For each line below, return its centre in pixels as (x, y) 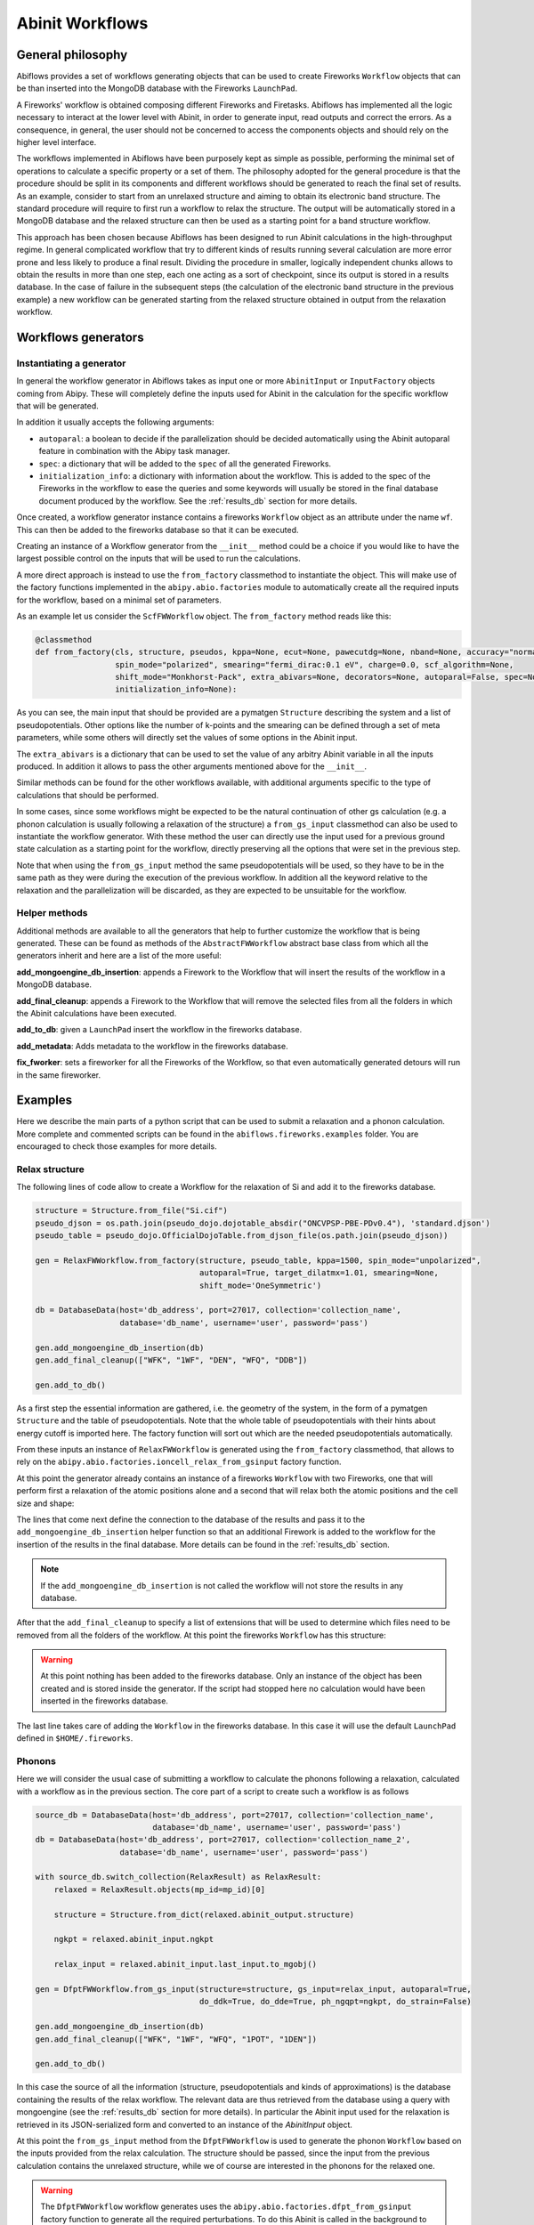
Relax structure (50, 1169)
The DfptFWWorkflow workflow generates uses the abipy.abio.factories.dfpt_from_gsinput (226, 2206)
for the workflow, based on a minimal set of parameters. (119, 600)
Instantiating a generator (71, 363)
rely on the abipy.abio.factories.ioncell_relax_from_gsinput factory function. (179, 1462)
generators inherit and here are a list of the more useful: (119, 956)
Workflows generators (80, 337)
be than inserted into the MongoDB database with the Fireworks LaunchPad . (157, 88)
